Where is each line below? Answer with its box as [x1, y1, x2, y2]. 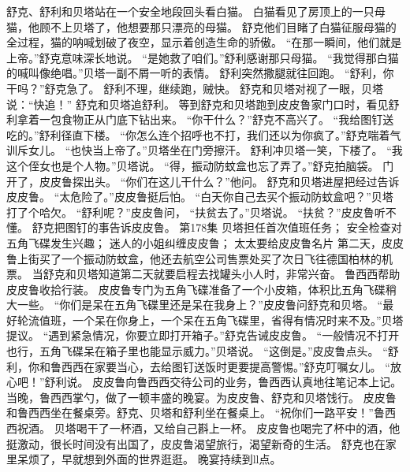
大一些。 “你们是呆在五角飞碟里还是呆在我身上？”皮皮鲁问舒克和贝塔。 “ [6, 296, 383, 313]
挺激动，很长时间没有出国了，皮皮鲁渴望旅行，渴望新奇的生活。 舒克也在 [6, 435, 386, 452]
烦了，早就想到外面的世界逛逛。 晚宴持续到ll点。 [28, 451, 281, 467]
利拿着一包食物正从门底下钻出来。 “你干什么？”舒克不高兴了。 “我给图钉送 [6, 111, 394, 128]
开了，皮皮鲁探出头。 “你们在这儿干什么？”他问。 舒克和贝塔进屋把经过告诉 [6, 173, 400, 189]
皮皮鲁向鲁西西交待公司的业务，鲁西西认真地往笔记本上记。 [92, 374, 402, 390]
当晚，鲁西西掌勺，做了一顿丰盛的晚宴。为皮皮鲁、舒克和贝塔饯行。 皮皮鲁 [6, 388, 397, 405]
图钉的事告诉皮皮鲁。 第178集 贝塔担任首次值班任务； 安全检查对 [65, 219, 402, 236]
